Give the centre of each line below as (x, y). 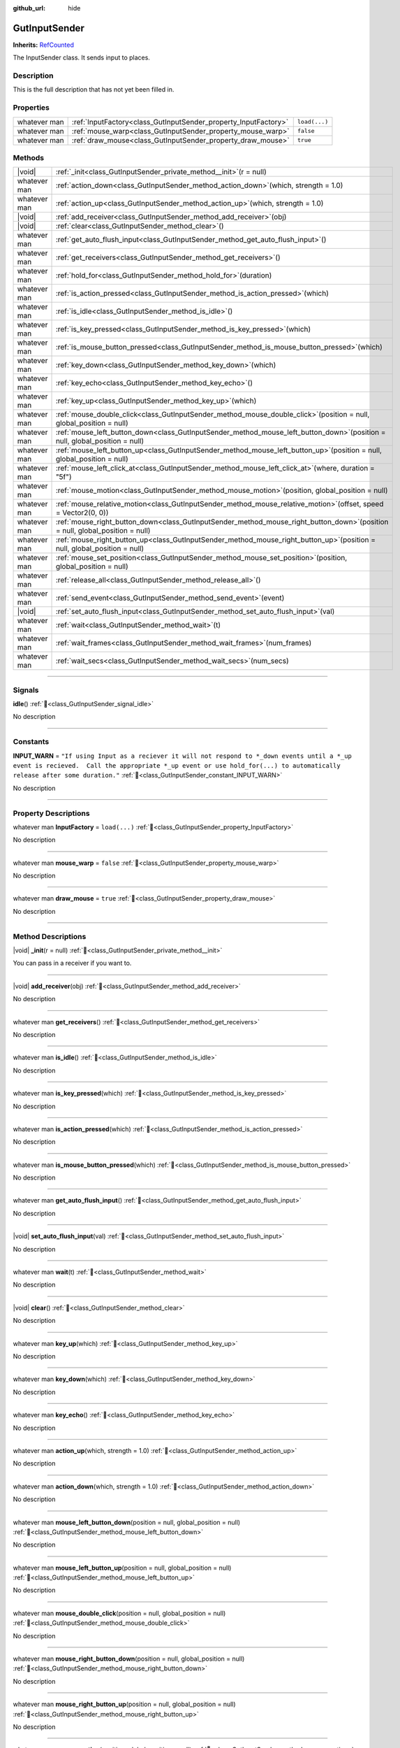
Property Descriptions (51, 813)
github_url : (29, 8)
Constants (31, 742)
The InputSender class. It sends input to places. (81, 58)
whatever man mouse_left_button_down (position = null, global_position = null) (127, 1522)
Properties (31, 108)
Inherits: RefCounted (44, 45)
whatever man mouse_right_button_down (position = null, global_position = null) (129, 1659)
